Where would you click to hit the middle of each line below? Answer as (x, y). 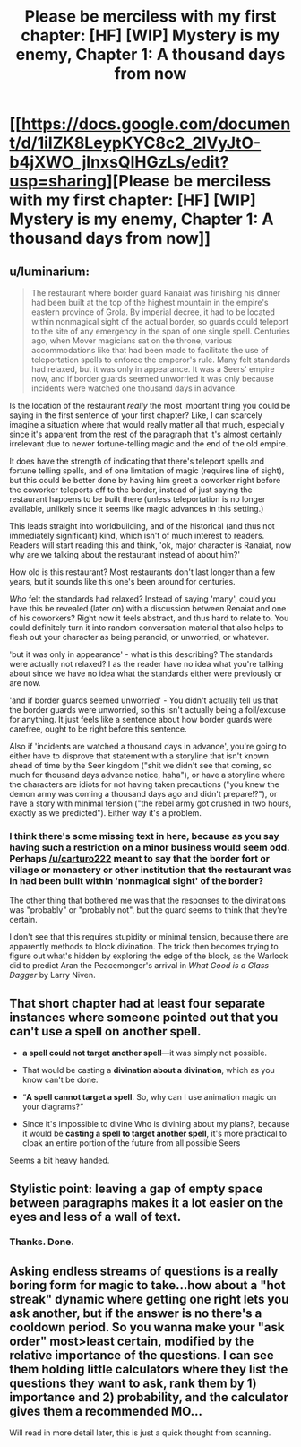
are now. (25, 683)
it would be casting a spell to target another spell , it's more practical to (155, 1134)
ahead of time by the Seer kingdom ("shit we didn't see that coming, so (141, 765)
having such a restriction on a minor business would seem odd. (150, 847)
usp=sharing (58, 182)
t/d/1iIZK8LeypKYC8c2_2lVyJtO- (135, 143)
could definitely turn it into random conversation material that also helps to (146, 628)
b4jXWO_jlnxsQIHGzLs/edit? (120, 162)
